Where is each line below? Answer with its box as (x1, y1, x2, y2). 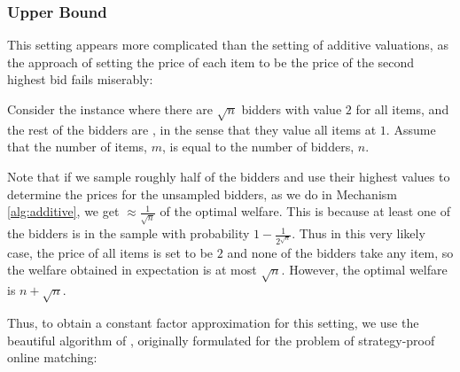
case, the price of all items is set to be (7, 243, 214, 261)
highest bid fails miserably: (7, 70, 153, 89)
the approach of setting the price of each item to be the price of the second (7, 52, 415, 71)
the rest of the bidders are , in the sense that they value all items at (7, 120, 377, 138)
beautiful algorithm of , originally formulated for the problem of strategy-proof (7, 330, 435, 349)
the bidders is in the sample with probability (7, 224, 250, 243)
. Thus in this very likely (292, 224, 425, 243)
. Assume (386, 120, 436, 138)
